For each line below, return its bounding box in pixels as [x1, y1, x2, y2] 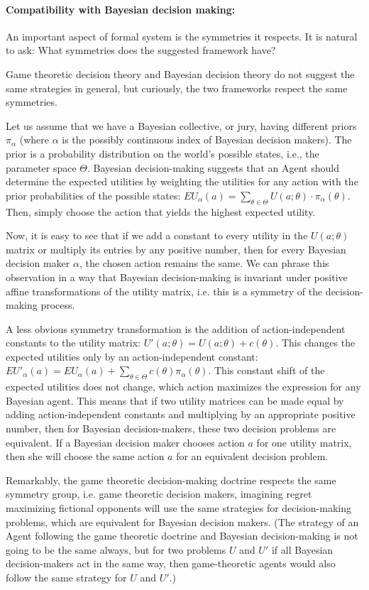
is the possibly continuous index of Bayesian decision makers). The [62, 132, 352, 147]
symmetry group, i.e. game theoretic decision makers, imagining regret [6, 486, 312, 501]
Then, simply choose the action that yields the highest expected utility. [6, 204, 316, 219]
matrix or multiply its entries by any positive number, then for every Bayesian [6, 241, 346, 256]
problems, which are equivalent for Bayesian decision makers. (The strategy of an [6, 514, 359, 529]
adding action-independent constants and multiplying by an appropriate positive [6, 407, 356, 422]
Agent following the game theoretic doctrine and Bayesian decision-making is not [6, 528, 358, 543]
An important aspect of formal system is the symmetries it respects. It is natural [6, 28, 358, 43]
